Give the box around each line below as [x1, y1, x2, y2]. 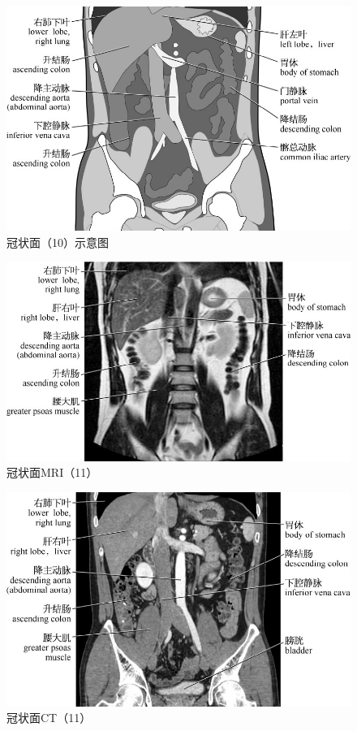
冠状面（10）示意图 [6, 233, 109, 250]
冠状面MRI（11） [6, 464, 98, 481]
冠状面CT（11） [6, 709, 92, 726]
